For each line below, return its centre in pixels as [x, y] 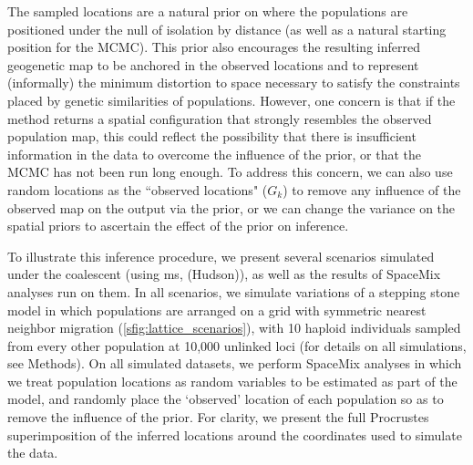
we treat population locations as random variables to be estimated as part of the [232, 381]
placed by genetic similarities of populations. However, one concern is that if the [231, 100]
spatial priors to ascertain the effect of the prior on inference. [178, 226]
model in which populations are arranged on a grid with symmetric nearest [217, 310]
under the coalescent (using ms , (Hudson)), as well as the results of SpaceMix [224, 274]
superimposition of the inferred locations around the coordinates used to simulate [235, 434]
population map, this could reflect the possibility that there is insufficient [212, 136]
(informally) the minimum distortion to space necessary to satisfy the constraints [234, 83]
